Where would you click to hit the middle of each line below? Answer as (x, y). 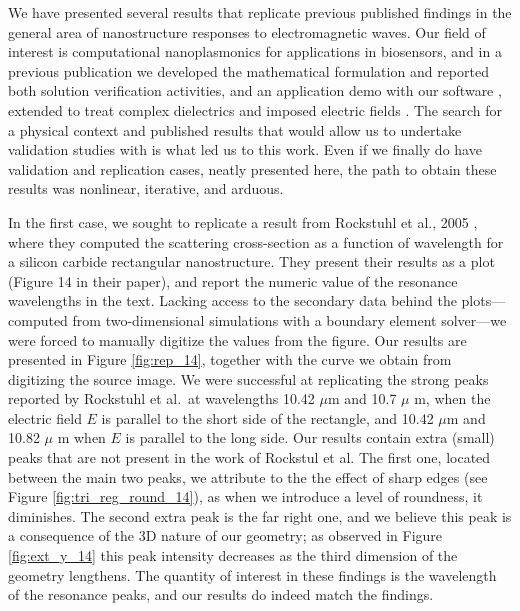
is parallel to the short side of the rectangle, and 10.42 (267, 417)
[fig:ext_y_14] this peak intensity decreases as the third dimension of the (233, 555)
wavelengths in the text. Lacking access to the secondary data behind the (232, 300)
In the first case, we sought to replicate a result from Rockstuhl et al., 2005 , (243, 221)
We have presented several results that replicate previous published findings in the (260, 12)
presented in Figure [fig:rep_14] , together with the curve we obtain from (230, 359)
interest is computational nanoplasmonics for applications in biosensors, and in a (255, 51)
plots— (483, 300)
